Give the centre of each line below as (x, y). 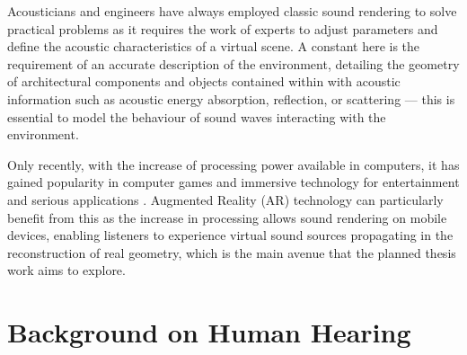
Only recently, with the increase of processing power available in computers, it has (233, 164)
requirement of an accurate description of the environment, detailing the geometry (233, 63)
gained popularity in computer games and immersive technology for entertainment (233, 182)
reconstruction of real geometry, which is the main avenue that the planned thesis (232, 252)
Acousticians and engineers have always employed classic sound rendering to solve (232, 11)
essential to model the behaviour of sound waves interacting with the (197, 116)
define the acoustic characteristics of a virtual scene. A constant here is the (214, 46)
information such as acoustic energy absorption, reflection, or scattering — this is (231, 98)
